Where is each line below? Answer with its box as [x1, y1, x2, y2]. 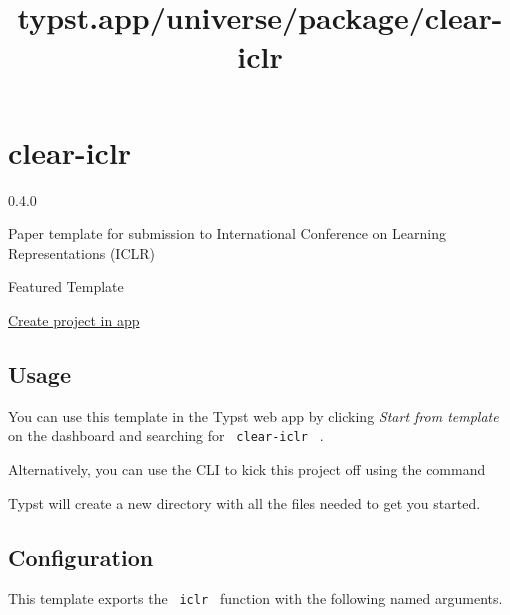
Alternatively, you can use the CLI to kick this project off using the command [8, 458, 486, 479]
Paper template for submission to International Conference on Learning [8, 223, 446, 244]
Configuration [8, 541, 154, 572]
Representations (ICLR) [8, 242, 155, 263]
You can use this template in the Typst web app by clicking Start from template [8, 405, 499, 426]
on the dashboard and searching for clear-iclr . [8, 425, 324, 446]
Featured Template [8, 276, 124, 297]
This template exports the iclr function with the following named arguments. [8, 588, 503, 609]
